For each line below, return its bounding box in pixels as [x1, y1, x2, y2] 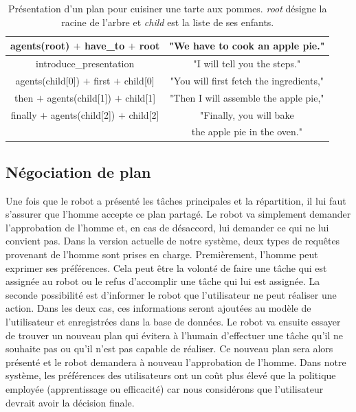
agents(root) [10, 38, 70, 53]
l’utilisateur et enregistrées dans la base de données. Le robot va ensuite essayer [5, 314, 341, 329]
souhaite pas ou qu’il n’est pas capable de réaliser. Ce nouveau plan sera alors [5, 341, 333, 356]
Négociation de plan [5, 161, 151, 182]
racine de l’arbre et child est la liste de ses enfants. [61, 14, 274, 29]
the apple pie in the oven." [191, 124, 302, 139]
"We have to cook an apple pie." [169, 38, 325, 53]
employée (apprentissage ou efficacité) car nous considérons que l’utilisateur [5, 382, 324, 396]
